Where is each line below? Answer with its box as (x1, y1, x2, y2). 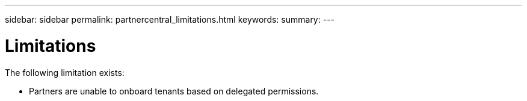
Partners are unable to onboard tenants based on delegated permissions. (29, 85, 319, 96)
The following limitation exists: (5, 67, 125, 78)
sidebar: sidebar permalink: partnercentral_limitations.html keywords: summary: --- (5, 14, 335, 25)
